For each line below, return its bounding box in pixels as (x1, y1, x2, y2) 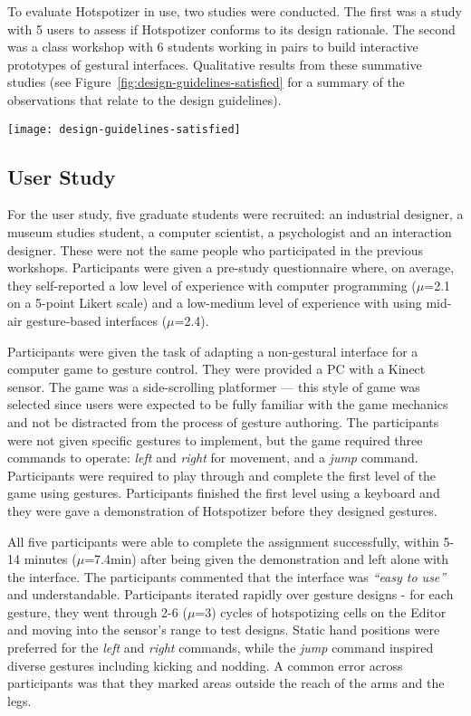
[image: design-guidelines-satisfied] (7, 122, 241, 136)
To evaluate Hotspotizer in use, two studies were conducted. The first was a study (7, 2, 462, 20)
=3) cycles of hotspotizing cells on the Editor (195, 602, 447, 621)
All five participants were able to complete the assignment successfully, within (7, 531, 439, 550)
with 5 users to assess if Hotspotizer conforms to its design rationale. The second (7, 19, 456, 38)
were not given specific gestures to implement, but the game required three (7, 430, 423, 449)
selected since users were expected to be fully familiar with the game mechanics (7, 395, 448, 414)
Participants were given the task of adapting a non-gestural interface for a (7, 341, 418, 360)
